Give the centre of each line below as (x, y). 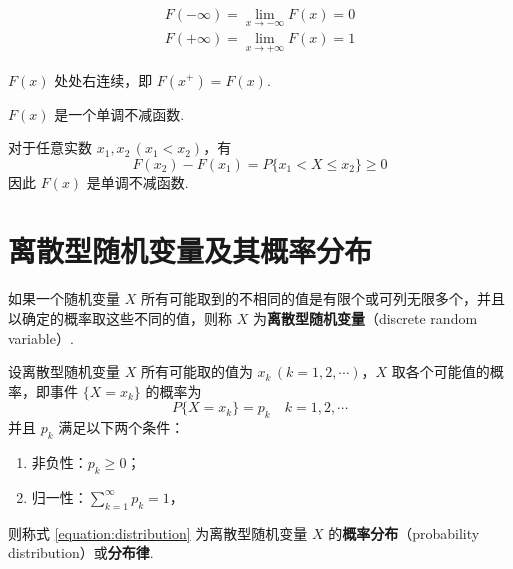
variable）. (41, 337)
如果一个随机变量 (64, 298)
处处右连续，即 (103, 79)
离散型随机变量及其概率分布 (190, 250)
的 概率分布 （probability (404, 532)
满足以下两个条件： (121, 427)
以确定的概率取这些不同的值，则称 (120, 318)
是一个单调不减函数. (119, 113)
